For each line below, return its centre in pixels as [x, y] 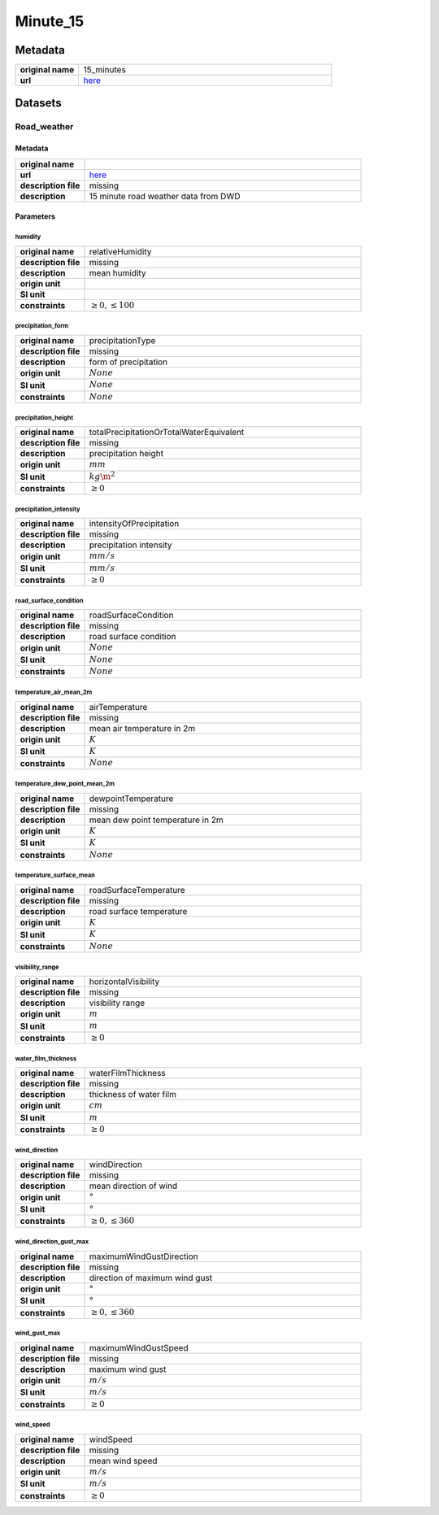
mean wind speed [123, 1461]
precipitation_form [42, 326]
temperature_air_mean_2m [54, 692]
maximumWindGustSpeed [139, 1347]
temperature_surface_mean [55, 875]
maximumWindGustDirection [143, 1256]
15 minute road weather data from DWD [165, 196]
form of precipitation [128, 362]
